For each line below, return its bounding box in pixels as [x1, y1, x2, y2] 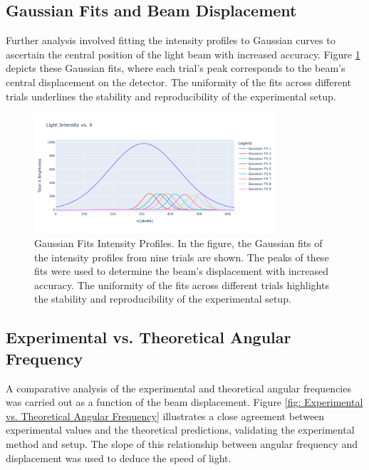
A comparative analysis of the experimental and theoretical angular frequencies [6, 380, 351, 395]
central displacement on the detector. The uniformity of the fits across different [6, 74, 352, 89]
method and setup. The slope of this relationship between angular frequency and [6, 436, 358, 451]
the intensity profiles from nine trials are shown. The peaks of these [34, 249, 329, 264]
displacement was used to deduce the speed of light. [6, 450, 232, 465]
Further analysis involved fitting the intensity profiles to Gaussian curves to [6, 33, 336, 48]
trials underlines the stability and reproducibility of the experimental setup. [6, 88, 336, 103]
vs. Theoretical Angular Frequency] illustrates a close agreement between [6, 408, 325, 423]
